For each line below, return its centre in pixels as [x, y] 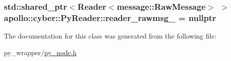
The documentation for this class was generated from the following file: [110, 36]
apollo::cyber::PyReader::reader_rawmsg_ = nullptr [110, 17]
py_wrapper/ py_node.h [40, 52]
